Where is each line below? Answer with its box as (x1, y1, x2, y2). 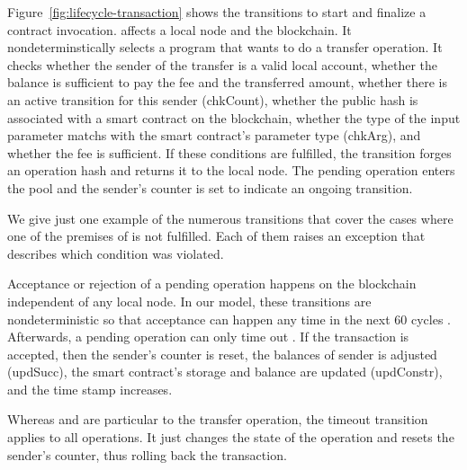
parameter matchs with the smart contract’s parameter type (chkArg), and (7, 126, 421, 145)
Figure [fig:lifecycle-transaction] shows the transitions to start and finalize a (7, 3, 427, 21)
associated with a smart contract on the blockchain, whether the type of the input (7, 108, 461, 127)
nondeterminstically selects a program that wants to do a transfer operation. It (7, 38, 443, 57)
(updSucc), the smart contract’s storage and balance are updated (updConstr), (7, 362, 443, 381)
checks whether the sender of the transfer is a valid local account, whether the (7, 55, 438, 74)
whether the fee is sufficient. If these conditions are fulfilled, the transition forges (7, 143, 452, 162)
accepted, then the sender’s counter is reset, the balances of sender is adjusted (7, 344, 437, 363)
